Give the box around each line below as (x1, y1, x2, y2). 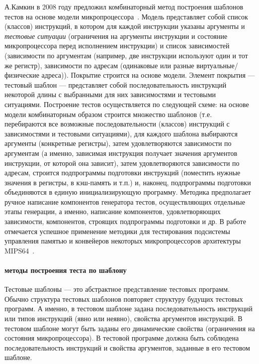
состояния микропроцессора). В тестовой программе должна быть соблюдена (4, 333, 239, 343)
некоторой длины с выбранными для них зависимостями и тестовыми (4, 89, 216, 100)
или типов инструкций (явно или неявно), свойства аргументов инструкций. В (4, 313, 243, 324)
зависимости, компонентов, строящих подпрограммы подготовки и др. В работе (4, 216, 246, 227)
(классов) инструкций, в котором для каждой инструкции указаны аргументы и (4, 21, 245, 31)
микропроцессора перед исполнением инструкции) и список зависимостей (4, 40, 230, 51)
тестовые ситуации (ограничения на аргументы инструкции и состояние (4, 30, 228, 41)
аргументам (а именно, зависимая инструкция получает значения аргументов (4, 147, 238, 158)
